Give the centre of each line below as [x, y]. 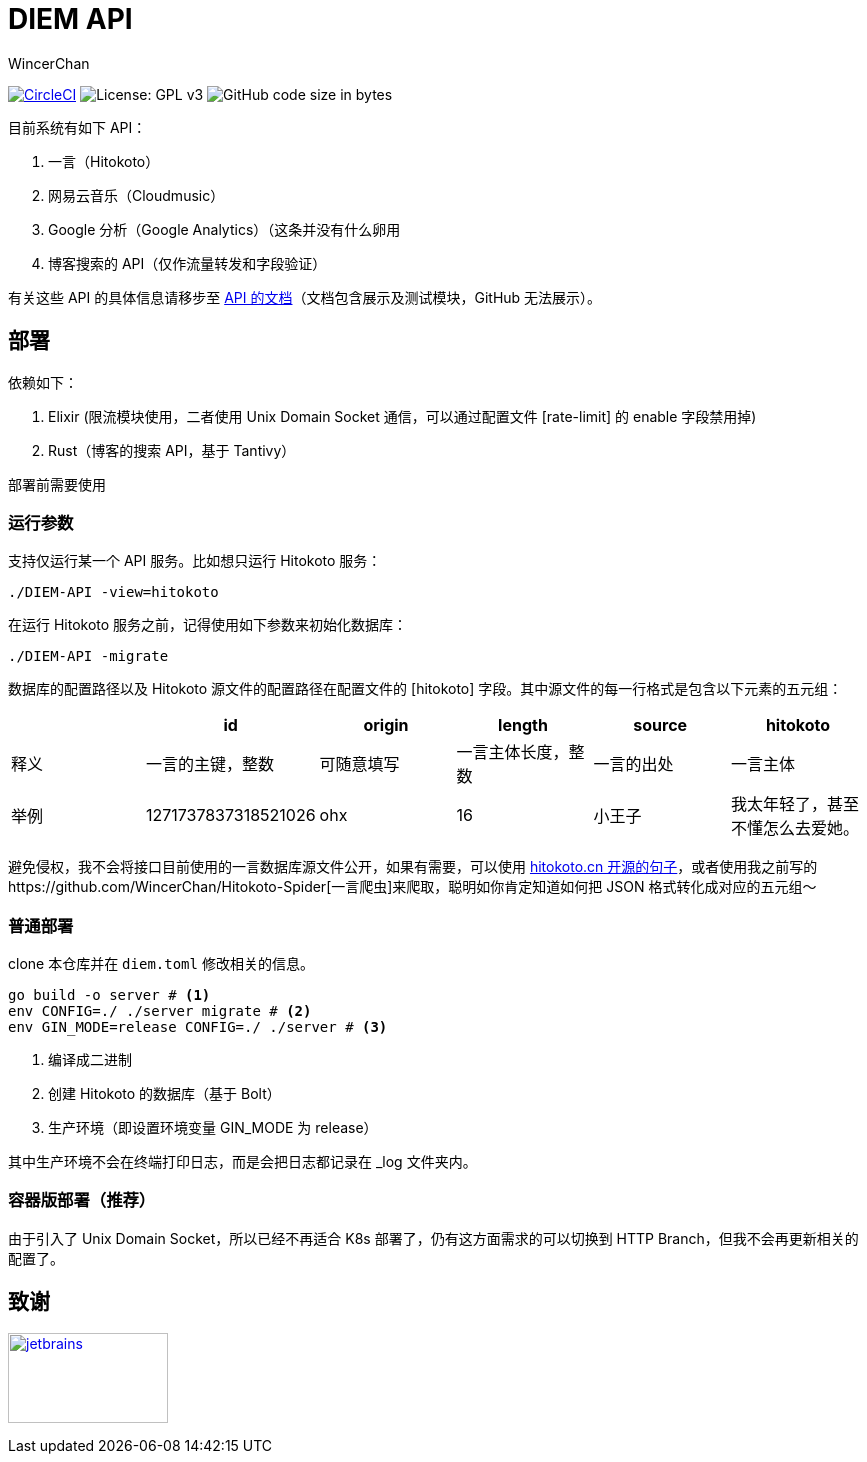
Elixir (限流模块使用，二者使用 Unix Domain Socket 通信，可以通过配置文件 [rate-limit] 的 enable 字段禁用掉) [402, 416]
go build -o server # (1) [109, 995]
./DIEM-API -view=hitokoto [113, 592]
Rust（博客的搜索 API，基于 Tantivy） [172, 450]
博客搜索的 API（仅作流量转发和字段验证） [187, 263]
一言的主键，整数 [209, 764]
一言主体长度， [512, 752]
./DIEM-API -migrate [88, 656]
